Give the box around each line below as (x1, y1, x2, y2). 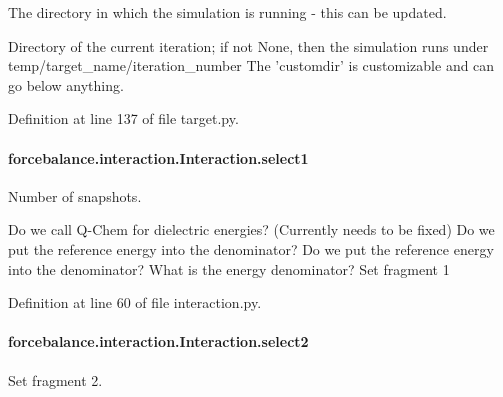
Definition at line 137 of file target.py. (8, 108, 239, 129)
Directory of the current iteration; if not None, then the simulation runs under (8, 35, 489, 56)
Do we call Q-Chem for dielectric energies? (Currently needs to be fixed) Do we (8, 219, 495, 240)
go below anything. (8, 74, 124, 95)
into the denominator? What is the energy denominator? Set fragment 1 (8, 258, 450, 279)
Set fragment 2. (8, 369, 103, 390)
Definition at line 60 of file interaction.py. (8, 292, 262, 313)
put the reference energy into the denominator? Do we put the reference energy (8, 238, 494, 259)
